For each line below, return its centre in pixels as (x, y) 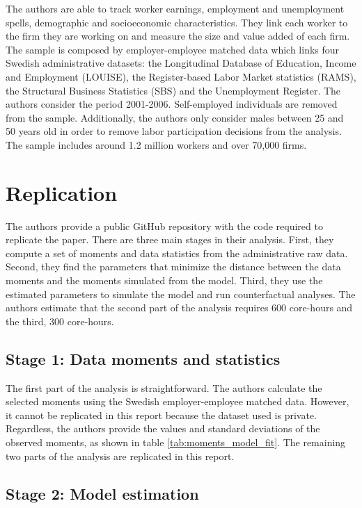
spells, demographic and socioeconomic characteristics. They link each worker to (177, 22)
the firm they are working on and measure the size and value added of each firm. (178, 36)
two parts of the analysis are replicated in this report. (120, 456)
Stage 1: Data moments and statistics (143, 358)
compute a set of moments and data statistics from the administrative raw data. (177, 253)
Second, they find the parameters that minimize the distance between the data (173, 267)
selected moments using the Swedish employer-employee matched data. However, (178, 401)
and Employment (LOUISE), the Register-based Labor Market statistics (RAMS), (181, 76)
